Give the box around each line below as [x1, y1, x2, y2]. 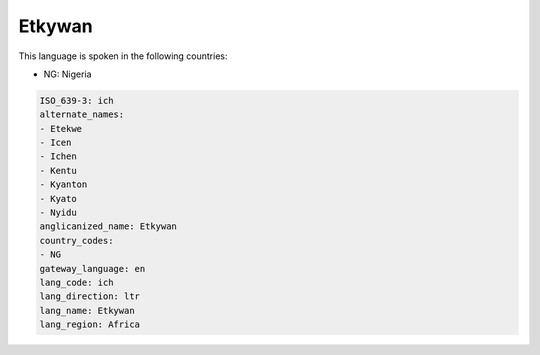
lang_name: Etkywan [39, 305, 135, 316]
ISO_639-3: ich [39, 95, 114, 106]
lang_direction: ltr [39, 291, 140, 302]
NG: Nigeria [43, 68, 92, 80]
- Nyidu [39, 207, 77, 219]
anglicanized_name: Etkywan [39, 221, 177, 232]
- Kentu [39, 165, 77, 176]
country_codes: [39, 235, 114, 246]
